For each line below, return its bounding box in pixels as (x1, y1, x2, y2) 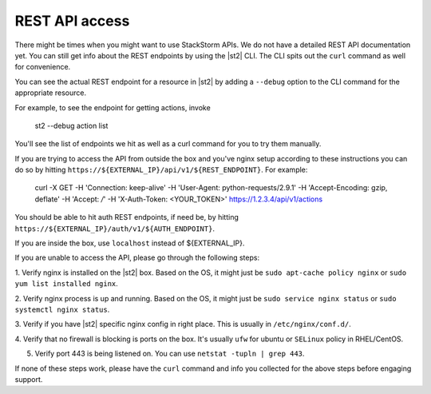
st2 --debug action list (34, 121, 109, 130)
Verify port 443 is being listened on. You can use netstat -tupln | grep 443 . (34, 348, 305, 359)
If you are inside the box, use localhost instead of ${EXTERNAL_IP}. (14, 238, 245, 248)
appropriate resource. (14, 88, 87, 98)
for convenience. (14, 62, 71, 72)
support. (14, 374, 43, 384)
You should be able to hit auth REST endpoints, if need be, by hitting (14, 213, 239, 222)
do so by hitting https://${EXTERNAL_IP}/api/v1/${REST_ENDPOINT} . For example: (14, 165, 308, 175)
